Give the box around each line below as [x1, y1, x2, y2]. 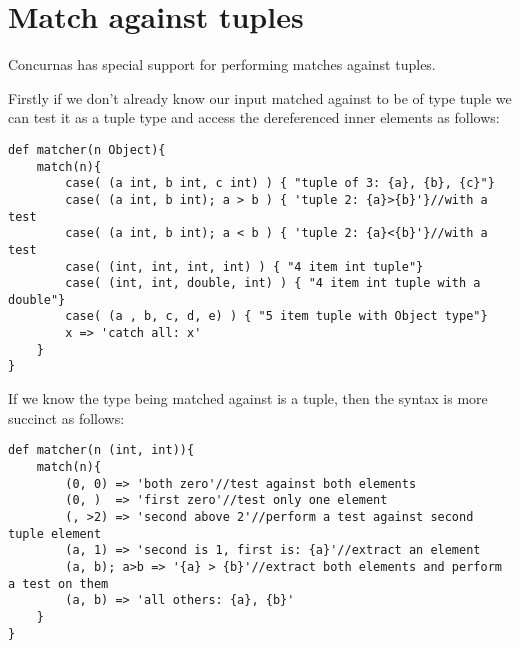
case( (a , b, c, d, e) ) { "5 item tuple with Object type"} [65, 309, 488, 324]
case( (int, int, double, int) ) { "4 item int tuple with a [65, 276, 481, 291]
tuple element [8, 526, 102, 541]
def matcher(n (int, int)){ [8, 443, 195, 458]
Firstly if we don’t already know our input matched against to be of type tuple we [8, 87, 512, 108]
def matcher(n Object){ [8, 142, 166, 157]
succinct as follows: [8, 407, 125, 428]
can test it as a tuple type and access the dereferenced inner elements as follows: [8, 107, 500, 128]
